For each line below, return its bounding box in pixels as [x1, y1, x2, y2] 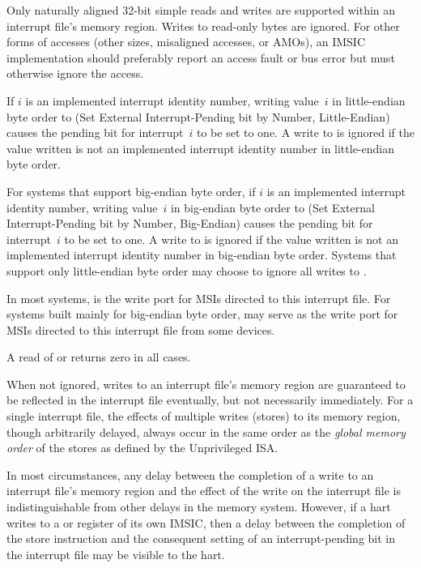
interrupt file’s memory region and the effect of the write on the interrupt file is [6, 482, 401, 499]
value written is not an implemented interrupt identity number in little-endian [6, 139, 394, 156]
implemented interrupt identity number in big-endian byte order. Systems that [6, 246, 397, 263]
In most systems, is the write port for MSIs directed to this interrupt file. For [6, 289, 391, 306]
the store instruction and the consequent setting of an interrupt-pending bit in [6, 530, 396, 547]
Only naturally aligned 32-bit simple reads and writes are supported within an [6, 2, 396, 18]
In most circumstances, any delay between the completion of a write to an [6, 466, 374, 483]
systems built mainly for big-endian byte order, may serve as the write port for [6, 305, 398, 322]
